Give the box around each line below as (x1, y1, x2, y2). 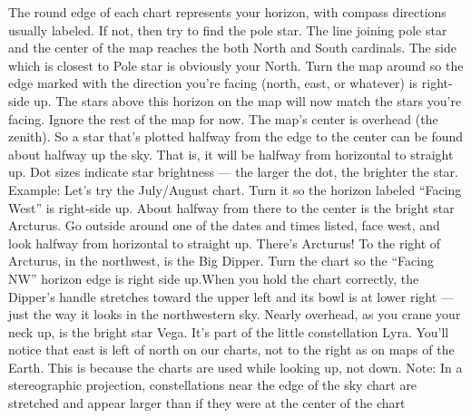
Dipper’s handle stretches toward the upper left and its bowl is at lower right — (8, 287, 454, 306)
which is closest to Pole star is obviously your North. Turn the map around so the (8, 55, 464, 74)
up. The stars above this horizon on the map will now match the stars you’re (34, 91, 462, 110)
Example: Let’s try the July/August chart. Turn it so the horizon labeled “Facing (8, 180, 462, 199)
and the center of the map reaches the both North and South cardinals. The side (8, 38, 456, 57)
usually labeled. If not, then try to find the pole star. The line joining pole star (8, 20, 447, 39)
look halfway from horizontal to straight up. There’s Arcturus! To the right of (8, 233, 441, 252)
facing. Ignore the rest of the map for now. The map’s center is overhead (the (8, 109, 438, 128)
